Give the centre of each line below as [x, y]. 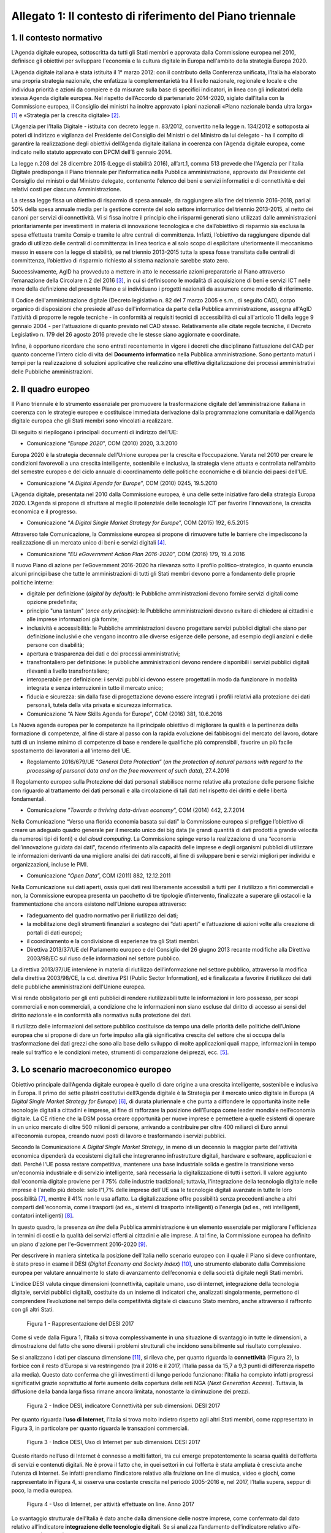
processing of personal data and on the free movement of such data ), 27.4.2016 [128, 770]
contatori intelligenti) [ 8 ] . [43, 1216]
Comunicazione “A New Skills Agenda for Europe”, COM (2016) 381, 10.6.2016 [125, 714]
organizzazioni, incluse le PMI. [50, 864]
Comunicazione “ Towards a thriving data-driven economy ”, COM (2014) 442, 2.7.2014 [136, 810]
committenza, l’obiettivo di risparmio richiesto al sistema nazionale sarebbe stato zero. [120, 261]
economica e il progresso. [44, 511]
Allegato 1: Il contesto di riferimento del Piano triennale [154, 16]
